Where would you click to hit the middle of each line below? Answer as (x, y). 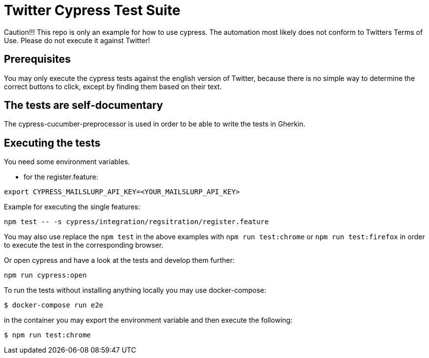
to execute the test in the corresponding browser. (84, 245)
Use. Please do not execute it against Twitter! (77, 40)
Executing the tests (52, 143)
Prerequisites (37, 59)
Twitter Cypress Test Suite (92, 10)
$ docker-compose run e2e (54, 305)
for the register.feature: (61, 177)
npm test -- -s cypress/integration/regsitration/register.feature (136, 222)
